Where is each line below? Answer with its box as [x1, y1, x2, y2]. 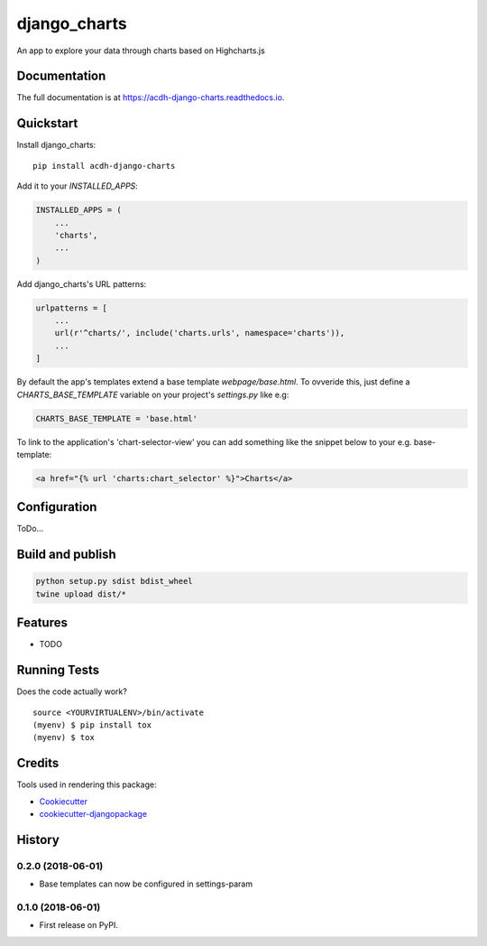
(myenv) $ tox [32, 732, 95, 743]
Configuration [16, 499, 97, 515]
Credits [16, 756, 60, 771]
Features [16, 615, 68, 631]
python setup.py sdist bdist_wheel [35, 576, 193, 587]
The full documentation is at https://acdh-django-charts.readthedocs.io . [16, 92, 285, 103]
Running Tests [16, 663, 99, 678]
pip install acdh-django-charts [32, 161, 176, 171]
